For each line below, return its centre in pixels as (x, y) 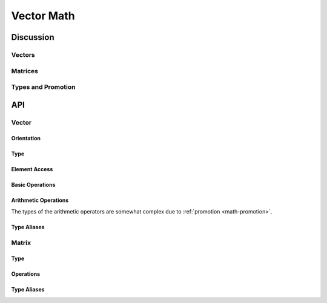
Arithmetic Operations (40, 200)
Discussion (33, 37)
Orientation (26, 138)
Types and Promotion (43, 87)
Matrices (25, 71)
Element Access (32, 169)
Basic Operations (33, 185)
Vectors (23, 54)
